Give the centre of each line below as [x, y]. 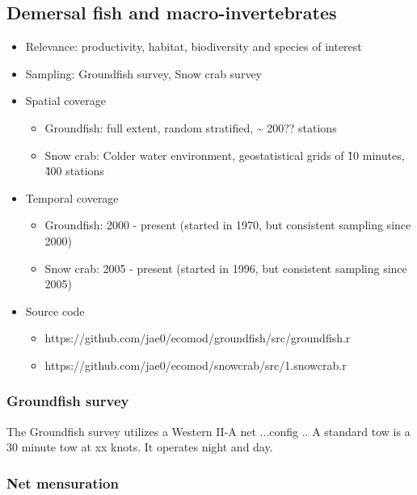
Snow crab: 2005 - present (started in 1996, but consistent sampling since [226, 268]
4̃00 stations [74, 171]
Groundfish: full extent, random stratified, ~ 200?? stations [191, 127]
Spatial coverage [66, 101]
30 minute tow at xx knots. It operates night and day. [140, 447]
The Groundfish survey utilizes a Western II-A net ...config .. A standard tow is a [208, 431]
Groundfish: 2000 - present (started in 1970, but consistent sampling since [228, 225]
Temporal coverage [72, 197]
